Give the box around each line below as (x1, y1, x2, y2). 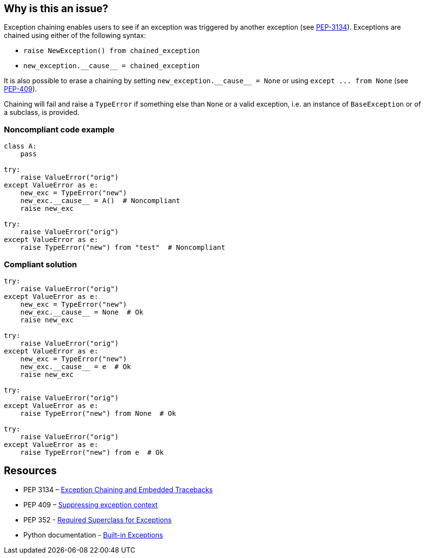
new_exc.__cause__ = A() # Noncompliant (20, 197, 180, 205)
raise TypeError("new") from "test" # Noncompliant (20, 243, 226, 252)
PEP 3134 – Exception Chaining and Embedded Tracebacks (23, 485, 213, 494)
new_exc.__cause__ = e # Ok (20, 362, 131, 371)
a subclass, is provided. (4, 108, 80, 117)
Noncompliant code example (4, 124, 115, 134)
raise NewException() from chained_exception (23, 47, 200, 55)
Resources (4, 465, 57, 477)
